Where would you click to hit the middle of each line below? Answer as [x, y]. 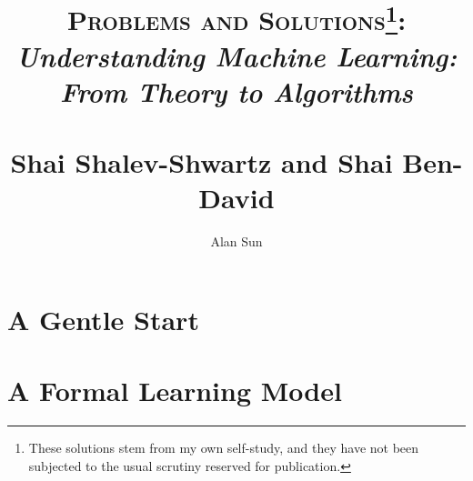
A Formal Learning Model [175, 391]
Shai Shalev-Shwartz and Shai [201, 162]
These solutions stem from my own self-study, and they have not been [224, 448]
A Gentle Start [103, 319]
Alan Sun [236, 241]
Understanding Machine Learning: [236, 55]
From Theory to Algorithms [236, 91]
